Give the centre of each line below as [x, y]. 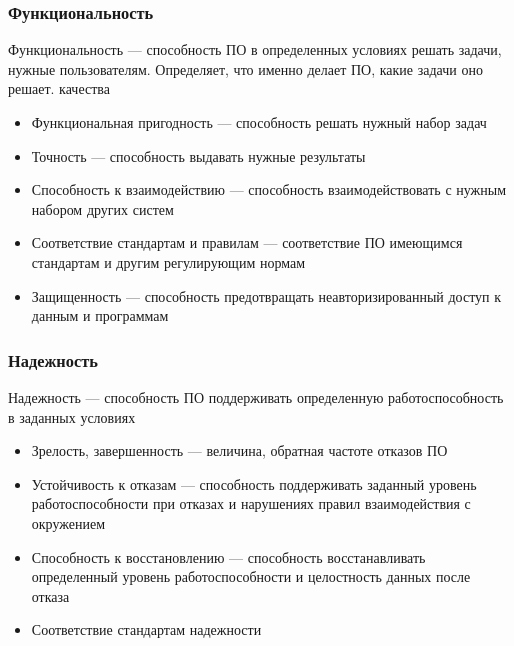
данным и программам [100, 315]
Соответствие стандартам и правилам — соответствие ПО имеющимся [247, 242]
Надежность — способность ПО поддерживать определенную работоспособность [256, 396]
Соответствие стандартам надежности [146, 629]
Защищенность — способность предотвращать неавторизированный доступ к [266, 295]
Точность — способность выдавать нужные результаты [198, 155]
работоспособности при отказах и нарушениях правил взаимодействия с [251, 503]
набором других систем [102, 208]
